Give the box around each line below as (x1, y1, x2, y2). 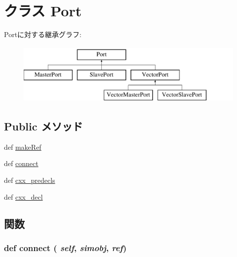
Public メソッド (4, 119, 83, 134)
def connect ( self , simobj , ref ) (4, 241, 127, 254)
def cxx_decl (4, 191, 43, 202)
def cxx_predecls (4, 175, 55, 185)
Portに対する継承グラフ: (4, 29, 81, 40)
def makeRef (4, 141, 41, 152)
